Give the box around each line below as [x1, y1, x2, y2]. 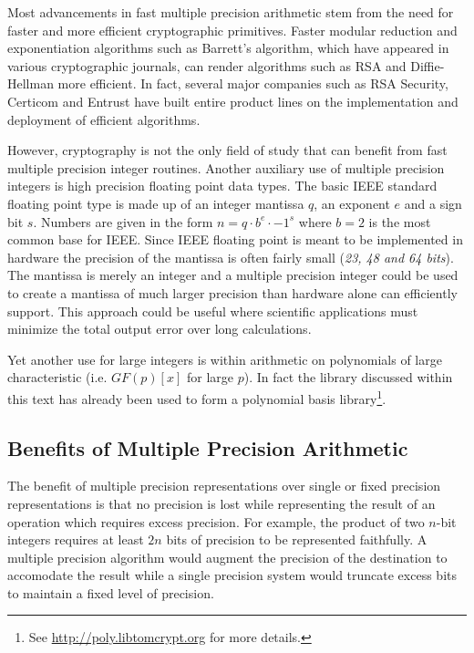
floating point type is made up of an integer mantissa [7, 193, 304, 212]
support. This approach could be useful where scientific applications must [7, 301, 418, 320]
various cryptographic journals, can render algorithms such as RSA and [7, 56, 407, 75]
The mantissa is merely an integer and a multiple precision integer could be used [7, 265, 459, 285]
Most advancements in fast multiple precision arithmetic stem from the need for [7, 3, 454, 21]
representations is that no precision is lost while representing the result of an [7, 493, 436, 513]
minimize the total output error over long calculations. [7, 319, 312, 338]
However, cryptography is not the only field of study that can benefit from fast [7, 140, 448, 160]
